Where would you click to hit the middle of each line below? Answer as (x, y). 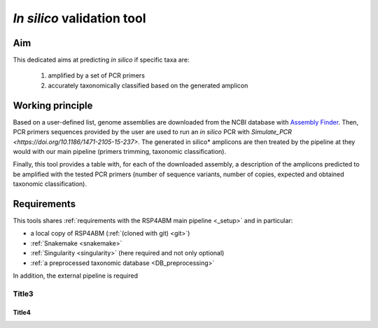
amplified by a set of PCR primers (96, 76)
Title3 (23, 294)
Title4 (22, 312)
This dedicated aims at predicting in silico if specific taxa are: (101, 60)
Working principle (53, 105)
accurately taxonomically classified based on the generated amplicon (148, 85)
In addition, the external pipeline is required (76, 276)
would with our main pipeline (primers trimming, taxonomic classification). (120, 151)
